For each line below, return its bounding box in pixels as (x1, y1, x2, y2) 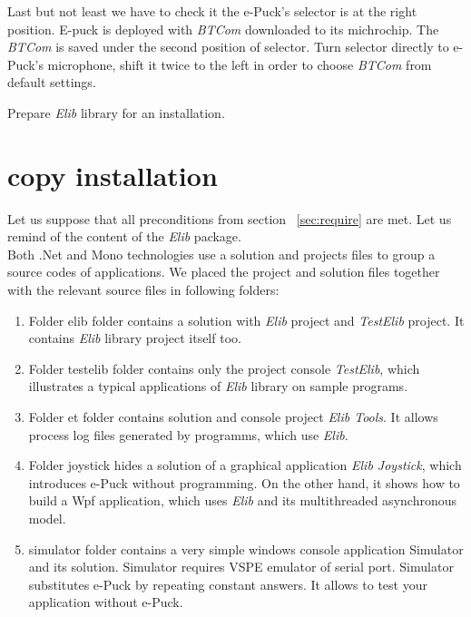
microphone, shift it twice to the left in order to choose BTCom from (47, 54, 432, 73)
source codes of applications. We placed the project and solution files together (7, 262, 440, 281)
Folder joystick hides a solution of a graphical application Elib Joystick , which (28, 455, 462, 475)
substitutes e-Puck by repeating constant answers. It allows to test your (28, 574, 427, 593)
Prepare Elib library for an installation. (7, 103, 225, 122)
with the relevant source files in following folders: (7, 280, 280, 299)
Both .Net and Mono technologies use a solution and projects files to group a (7, 244, 436, 263)
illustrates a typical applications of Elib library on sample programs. (28, 377, 408, 396)
